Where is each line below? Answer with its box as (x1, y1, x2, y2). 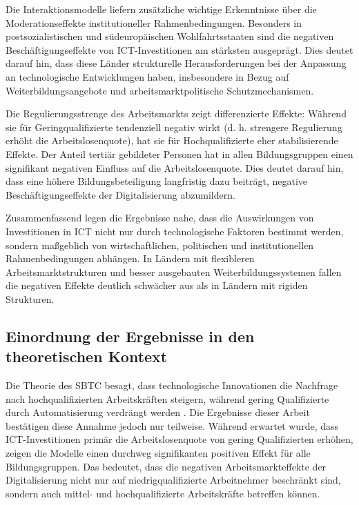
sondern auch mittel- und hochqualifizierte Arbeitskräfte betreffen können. (6, 486, 320, 500)
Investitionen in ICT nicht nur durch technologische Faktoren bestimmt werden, (6, 224, 344, 238)
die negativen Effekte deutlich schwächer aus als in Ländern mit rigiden (6, 278, 308, 293)
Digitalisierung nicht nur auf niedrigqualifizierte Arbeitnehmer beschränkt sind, (6, 473, 341, 487)
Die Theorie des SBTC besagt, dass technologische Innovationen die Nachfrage (6, 378, 338, 393)
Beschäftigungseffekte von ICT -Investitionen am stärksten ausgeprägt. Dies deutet (6, 42, 353, 57)
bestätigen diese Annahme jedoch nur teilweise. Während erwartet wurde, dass (6, 418, 339, 433)
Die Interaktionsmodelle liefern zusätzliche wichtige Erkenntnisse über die (6, 2, 317, 16)
